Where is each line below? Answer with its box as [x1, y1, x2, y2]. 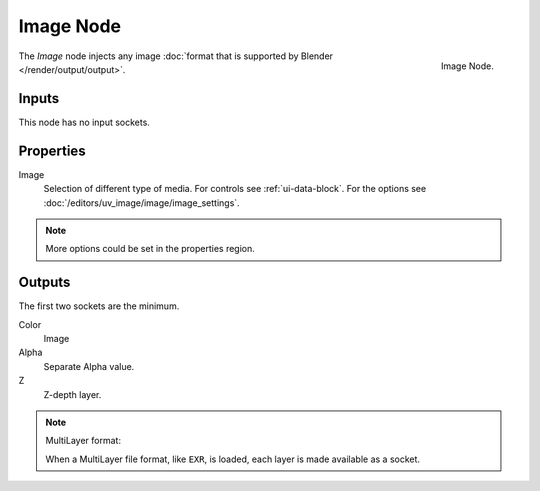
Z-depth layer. [43, 388, 102, 400]
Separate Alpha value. [43, 360, 135, 372]
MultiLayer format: [45, 435, 122, 447]
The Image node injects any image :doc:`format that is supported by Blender [18, 50, 334, 62]
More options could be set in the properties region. [45, 243, 255, 255]
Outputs [18, 274, 71, 291]
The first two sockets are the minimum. [18, 300, 180, 312]
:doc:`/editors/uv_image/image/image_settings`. [43, 196, 240, 209]
